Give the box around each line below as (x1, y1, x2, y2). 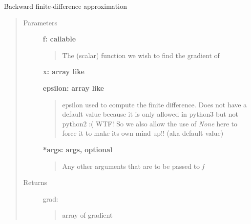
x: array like (42, 66, 84, 77)
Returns (23, 177, 47, 187)
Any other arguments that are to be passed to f (62, 161, 205, 171)
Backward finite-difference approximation (4, 1, 127, 11)
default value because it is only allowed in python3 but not (62, 109, 238, 119)
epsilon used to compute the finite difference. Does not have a (62, 99, 247, 109)
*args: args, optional (42, 144, 113, 154)
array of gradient (62, 210, 113, 220)
